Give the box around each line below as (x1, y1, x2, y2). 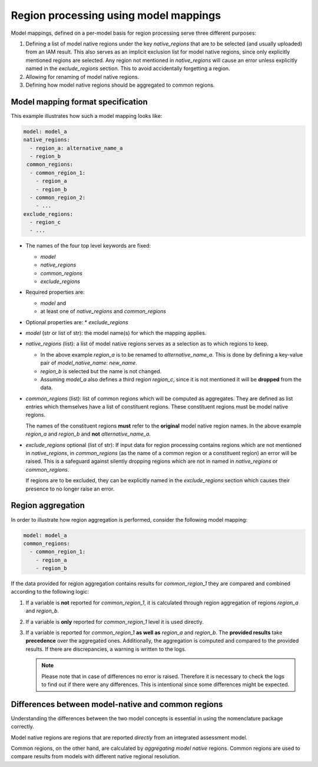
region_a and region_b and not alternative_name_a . (25, 430, 151, 437)
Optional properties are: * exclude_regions (25, 318, 129, 325)
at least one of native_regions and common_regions (40, 308, 166, 315)
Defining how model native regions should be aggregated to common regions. (25, 81, 215, 88)
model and (40, 299, 67, 307)
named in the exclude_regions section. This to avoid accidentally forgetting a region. (25, 65, 230, 72)
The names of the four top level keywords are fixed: (25, 242, 151, 249)
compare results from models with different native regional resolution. (11, 753, 180, 760)
